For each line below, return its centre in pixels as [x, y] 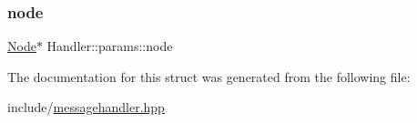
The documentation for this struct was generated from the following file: [209, 76]
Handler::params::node [110, 46]
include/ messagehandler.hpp [86, 107]
